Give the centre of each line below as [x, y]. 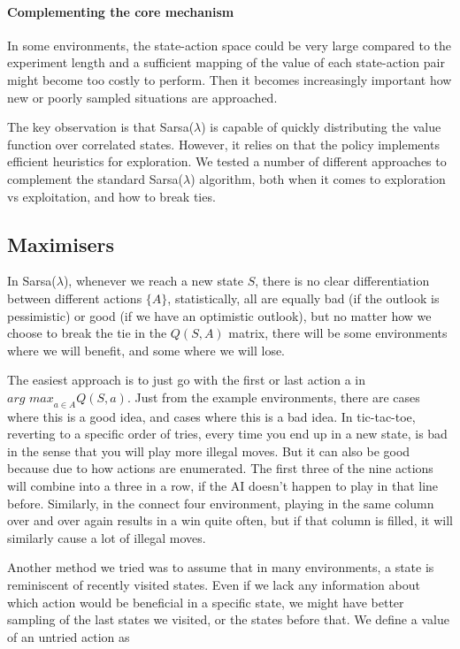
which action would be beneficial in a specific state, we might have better [206, 602]
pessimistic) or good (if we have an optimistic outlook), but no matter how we [219, 315]
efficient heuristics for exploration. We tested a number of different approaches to [227, 161]
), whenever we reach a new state [153, 281]
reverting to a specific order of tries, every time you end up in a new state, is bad [227, 434]
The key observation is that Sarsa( [101, 127]
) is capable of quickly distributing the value [321, 127]
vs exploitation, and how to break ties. [111, 196]
